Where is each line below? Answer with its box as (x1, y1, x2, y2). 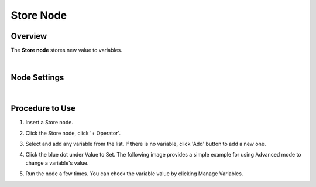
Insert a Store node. (25, 119, 73, 126)
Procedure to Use (11, 103, 76, 114)
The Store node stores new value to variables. (11, 47, 122, 54)
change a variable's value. (25, 159, 89, 166)
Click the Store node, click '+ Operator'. (25, 130, 121, 137)
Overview (11, 31, 47, 41)
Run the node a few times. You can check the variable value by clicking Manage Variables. (25, 170, 243, 177)
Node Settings (11, 73, 64, 83)
